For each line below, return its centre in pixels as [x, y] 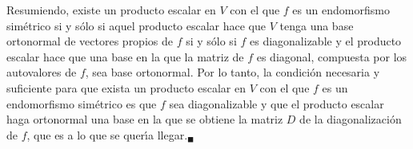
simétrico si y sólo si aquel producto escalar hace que [136, 25]
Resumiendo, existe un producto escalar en [111, 10]
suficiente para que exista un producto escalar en [126, 87]
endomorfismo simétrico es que [82, 103]
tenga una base [317, 25]
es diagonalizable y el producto [325, 41]
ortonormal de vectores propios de [90, 41]
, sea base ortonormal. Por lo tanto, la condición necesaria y [233, 72]
